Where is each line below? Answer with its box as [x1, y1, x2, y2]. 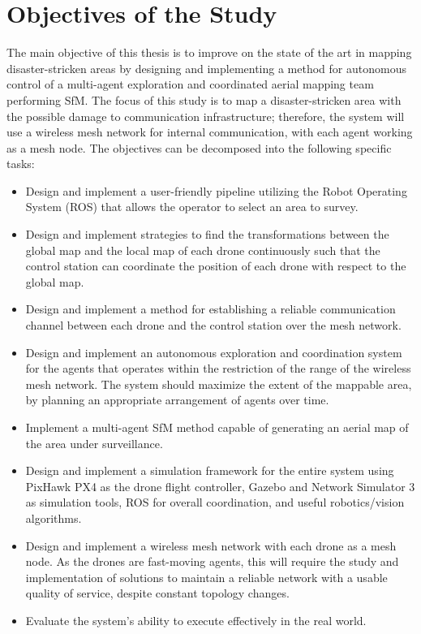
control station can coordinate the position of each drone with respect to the [25, 257, 406, 274]
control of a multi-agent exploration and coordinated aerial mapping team [6, 75, 374, 93]
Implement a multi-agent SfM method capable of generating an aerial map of [25, 419, 409, 435]
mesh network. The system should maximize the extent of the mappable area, [25, 375, 412, 392]
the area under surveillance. [25, 434, 163, 451]
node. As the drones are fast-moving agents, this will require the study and [25, 553, 399, 570]
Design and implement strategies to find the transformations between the [25, 226, 389, 243]
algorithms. [25, 509, 82, 526]
